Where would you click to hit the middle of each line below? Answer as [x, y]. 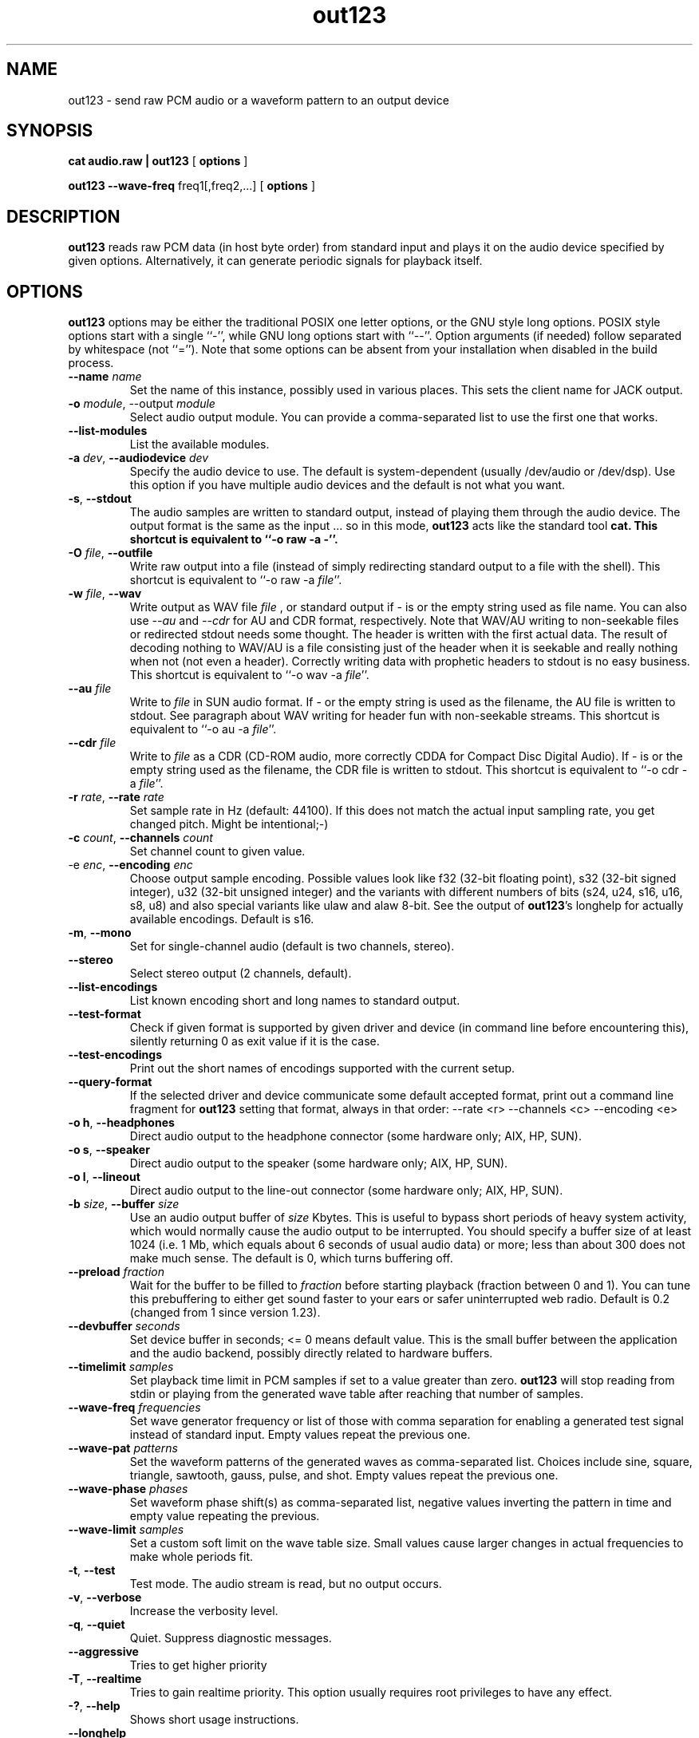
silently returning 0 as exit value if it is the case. [255, 1041]
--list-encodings [113, 987]
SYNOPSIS [50, 131]
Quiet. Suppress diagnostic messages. [231, 1638]
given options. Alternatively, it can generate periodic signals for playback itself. [275, 261]
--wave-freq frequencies [134, 1408]
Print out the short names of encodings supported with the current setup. [322, 1068]
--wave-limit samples [126, 1530]
